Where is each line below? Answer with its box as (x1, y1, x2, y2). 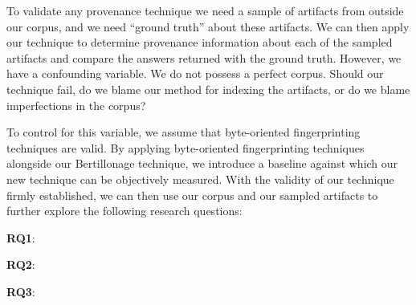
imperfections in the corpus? (6, 96, 146, 113)
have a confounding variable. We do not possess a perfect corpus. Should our (6, 65, 384, 82)
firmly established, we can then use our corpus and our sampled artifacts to (6, 186, 378, 203)
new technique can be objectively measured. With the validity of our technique (6, 170, 394, 187)
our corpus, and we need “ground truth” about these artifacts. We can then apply (6, 18, 410, 35)
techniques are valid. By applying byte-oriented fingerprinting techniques (6, 139, 365, 156)
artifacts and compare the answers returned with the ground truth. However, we (6, 49, 402, 66)
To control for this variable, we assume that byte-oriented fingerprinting (6, 124, 361, 140)
